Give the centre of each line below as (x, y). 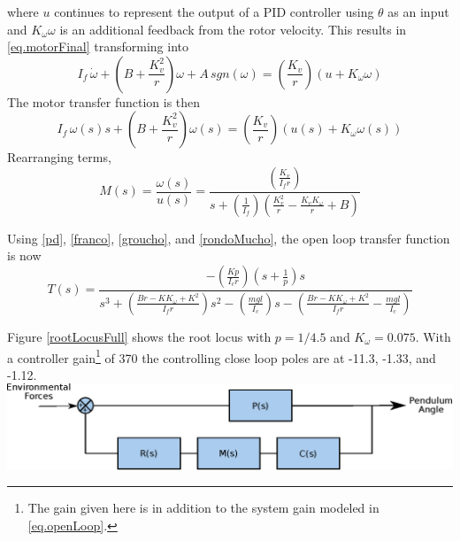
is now (24, 255)
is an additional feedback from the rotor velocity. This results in (233, 29)
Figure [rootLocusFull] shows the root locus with (139, 336)
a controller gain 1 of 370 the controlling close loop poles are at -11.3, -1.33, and (222, 356)
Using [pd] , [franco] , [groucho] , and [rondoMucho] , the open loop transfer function (229, 238)
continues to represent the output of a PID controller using (214, 12)
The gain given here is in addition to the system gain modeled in (203, 508)
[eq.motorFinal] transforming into (98, 46)
